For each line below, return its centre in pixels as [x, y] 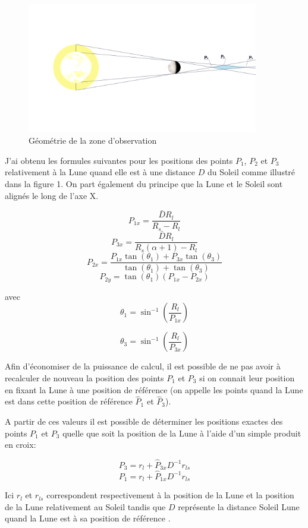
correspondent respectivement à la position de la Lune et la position [170, 495]
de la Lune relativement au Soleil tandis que [85, 506]
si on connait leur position [247, 377]
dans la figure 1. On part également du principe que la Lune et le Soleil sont [144, 184]
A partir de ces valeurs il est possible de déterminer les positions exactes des [144, 421]
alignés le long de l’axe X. [52, 195]
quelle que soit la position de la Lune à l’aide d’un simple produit [182, 433]
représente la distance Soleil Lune [239, 506]
